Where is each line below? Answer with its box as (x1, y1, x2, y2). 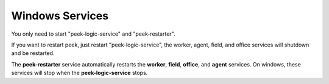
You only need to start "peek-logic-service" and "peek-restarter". (11, 30, 175, 37)
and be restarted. (11, 50, 55, 57)
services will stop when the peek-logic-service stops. (11, 69, 148, 77)
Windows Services (11, 9, 109, 22)
